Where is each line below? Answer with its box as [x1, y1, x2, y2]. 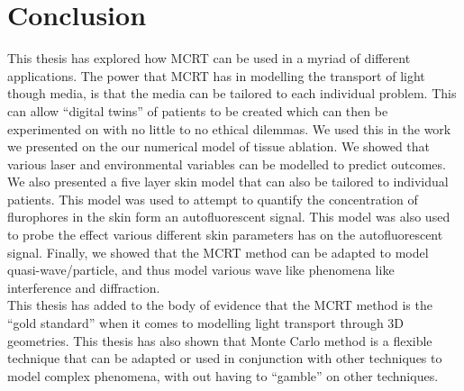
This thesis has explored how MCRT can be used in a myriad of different [7, 49, 411, 68]
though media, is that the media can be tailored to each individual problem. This [7, 84, 457, 103]
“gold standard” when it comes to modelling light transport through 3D [7, 314, 405, 332]
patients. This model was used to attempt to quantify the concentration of [7, 189, 418, 208]
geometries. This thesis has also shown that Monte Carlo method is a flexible [7, 331, 432, 350]
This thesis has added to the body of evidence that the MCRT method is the [7, 296, 432, 314]
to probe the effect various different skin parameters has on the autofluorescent [7, 225, 443, 244]
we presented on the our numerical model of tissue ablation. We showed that [7, 137, 431, 156]
